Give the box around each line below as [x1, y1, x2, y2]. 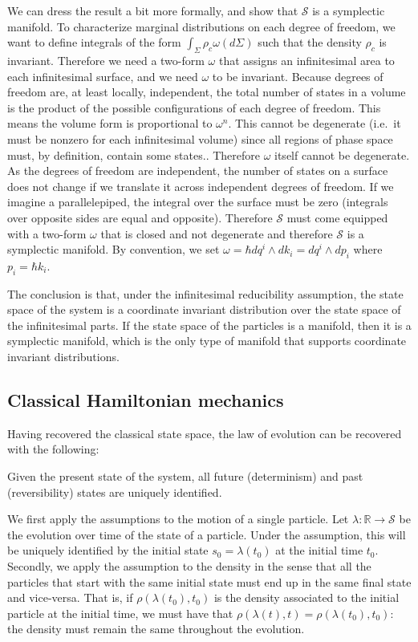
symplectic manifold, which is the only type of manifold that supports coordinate [7, 332, 407, 349]
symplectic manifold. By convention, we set [7, 241, 220, 258]
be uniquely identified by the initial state [7, 542, 209, 559]
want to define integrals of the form [7, 34, 181, 51]
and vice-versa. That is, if [7, 589, 133, 606]
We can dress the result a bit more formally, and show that [7, 2, 298, 18]
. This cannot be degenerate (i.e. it [228, 115, 401, 132]
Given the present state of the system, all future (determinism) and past [7, 468, 363, 485]
